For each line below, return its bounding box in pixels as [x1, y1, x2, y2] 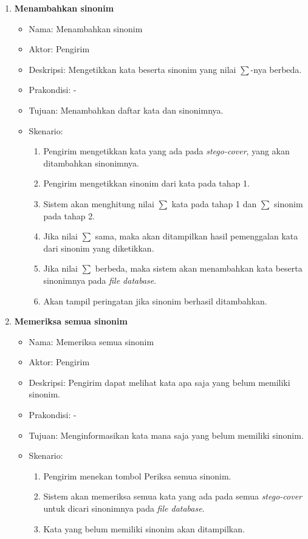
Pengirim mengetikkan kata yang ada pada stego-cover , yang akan [43, 145, 290, 157]
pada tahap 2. [43, 209, 95, 222]
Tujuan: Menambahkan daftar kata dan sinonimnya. [29, 103, 224, 116]
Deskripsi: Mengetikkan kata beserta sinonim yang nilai [29, 63, 236, 75]
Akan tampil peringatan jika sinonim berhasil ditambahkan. [43, 294, 267, 307]
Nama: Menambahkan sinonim [29, 22, 143, 35]
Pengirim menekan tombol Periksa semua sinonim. [43, 469, 231, 482]
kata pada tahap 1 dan [171, 197, 257, 210]
